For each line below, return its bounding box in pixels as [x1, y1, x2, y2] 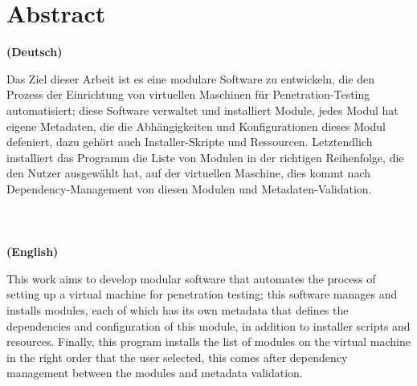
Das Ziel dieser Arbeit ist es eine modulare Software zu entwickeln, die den [6, 70, 374, 87]
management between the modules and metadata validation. [6, 364, 303, 381]
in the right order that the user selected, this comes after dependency [6, 348, 348, 365]
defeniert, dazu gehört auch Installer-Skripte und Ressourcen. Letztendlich [6, 133, 373, 150]
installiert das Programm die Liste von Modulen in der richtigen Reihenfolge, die [6, 148, 404, 165]
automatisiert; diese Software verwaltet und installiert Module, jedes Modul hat [6, 101, 399, 118]
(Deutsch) [6, 43, 63, 60]
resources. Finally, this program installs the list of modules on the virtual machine [6, 333, 411, 350]
